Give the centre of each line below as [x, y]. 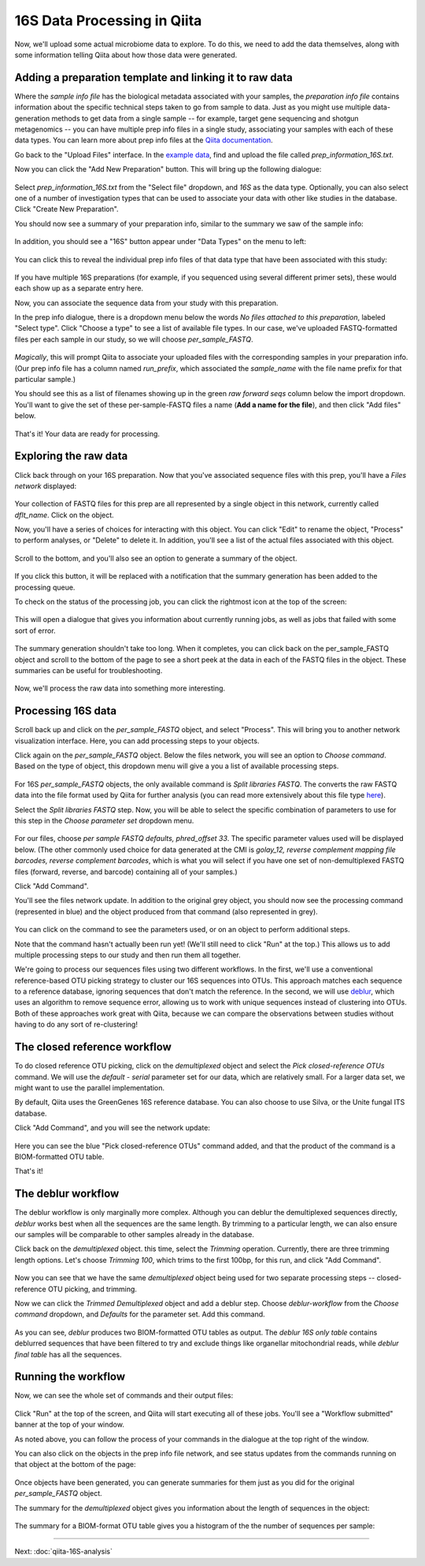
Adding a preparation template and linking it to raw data [153, 78]
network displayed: [46, 486]
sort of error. [35, 631]
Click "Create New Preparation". [67, 209]
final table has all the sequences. [68, 1354]
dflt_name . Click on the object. [64, 515]
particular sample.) [45, 379]
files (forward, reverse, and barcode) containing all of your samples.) [126, 872]
